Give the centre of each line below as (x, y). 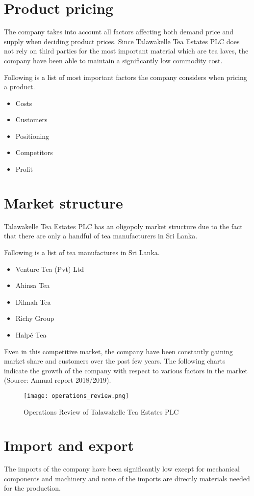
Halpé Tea (31, 334)
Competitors (34, 152)
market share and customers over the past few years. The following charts (115, 361)
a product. (20, 87)
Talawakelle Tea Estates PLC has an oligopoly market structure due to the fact (123, 226)
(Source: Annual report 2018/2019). (58, 380)
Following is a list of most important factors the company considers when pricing (126, 77)
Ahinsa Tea (33, 285)
